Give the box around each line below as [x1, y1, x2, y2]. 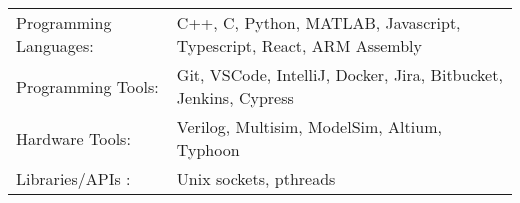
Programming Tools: [16, 74, 159, 98]
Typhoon [176, 138, 240, 161]
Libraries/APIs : [16, 167, 131, 190]
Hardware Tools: [16, 126, 131, 150]
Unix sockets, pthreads [176, 167, 336, 190]
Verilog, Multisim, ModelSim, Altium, [176, 115, 442, 138]
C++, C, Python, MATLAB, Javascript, [176, 11, 461, 34]
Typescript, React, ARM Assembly [176, 34, 423, 57]
